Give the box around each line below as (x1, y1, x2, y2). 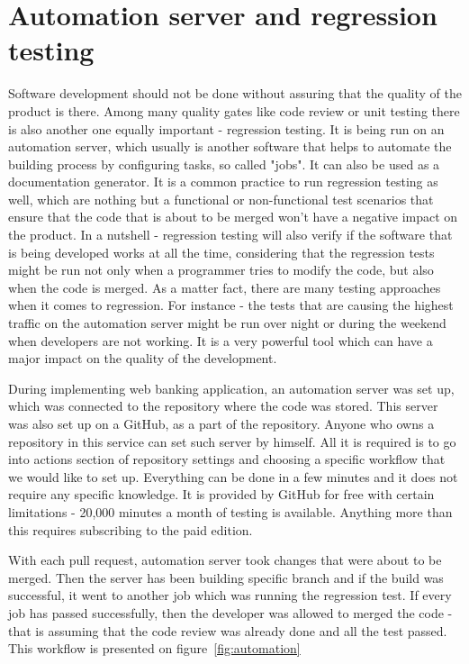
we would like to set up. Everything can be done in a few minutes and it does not (8, 467, 458, 486)
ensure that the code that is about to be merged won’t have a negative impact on (8, 207, 458, 226)
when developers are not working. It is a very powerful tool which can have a (8, 331, 433, 350)
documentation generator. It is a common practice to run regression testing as (8, 172, 438, 191)
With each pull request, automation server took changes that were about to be (8, 550, 442, 569)
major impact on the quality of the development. (8, 349, 277, 368)
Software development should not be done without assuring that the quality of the (8, 84, 462, 103)
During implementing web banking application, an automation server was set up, (8, 378, 455, 397)
